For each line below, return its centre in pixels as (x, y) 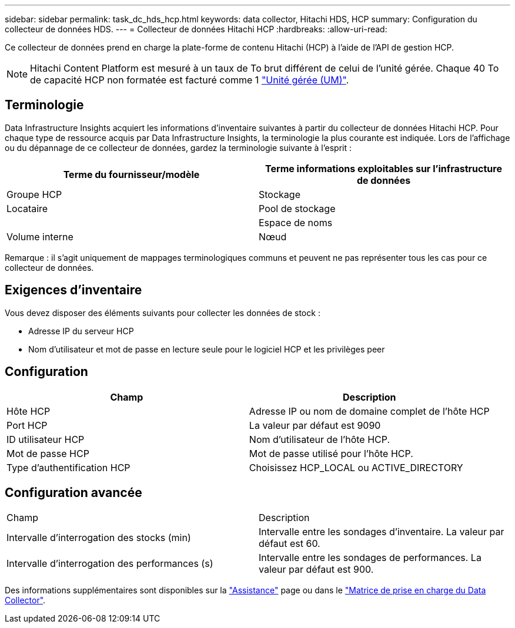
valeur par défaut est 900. (316, 570)
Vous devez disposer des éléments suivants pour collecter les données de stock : (163, 313)
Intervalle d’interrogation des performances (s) (110, 564)
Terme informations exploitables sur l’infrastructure (384, 168)
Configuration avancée (73, 492)
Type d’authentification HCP (68, 467)
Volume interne (40, 236)
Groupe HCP (34, 194)
